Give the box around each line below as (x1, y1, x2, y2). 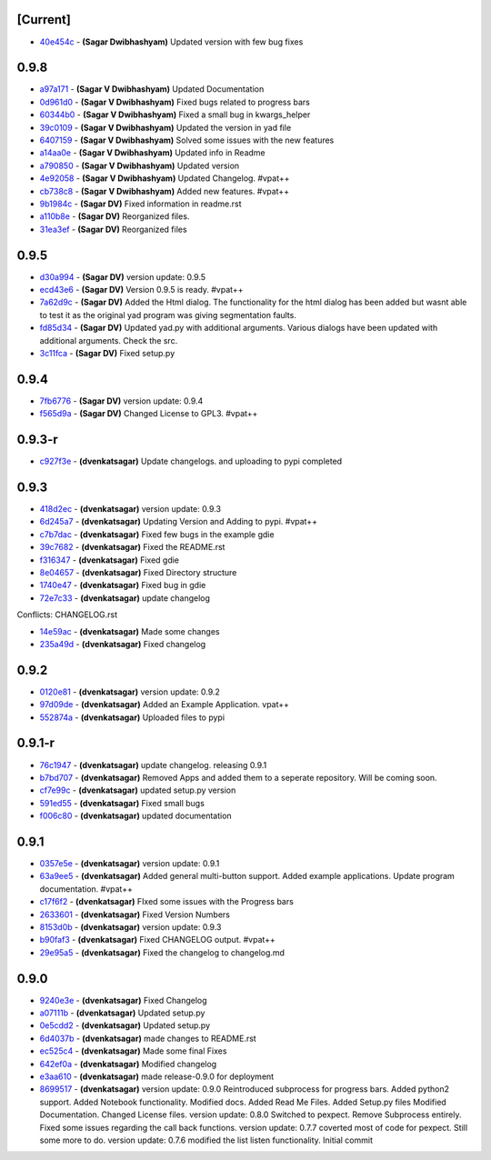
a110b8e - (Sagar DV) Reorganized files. (39, 211, 190, 222)
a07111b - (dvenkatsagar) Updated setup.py (39, 1007, 205, 1018)
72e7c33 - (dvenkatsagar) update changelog (39, 592, 211, 604)
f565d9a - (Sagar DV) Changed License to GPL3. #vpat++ (39, 408, 258, 419)
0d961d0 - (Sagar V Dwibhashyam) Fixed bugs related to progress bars (39, 96, 311, 107)
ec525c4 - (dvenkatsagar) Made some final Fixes (39, 1045, 227, 1056)
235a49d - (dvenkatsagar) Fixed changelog (39, 638, 206, 649)
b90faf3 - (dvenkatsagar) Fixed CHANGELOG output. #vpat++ (39, 935, 276, 945)
